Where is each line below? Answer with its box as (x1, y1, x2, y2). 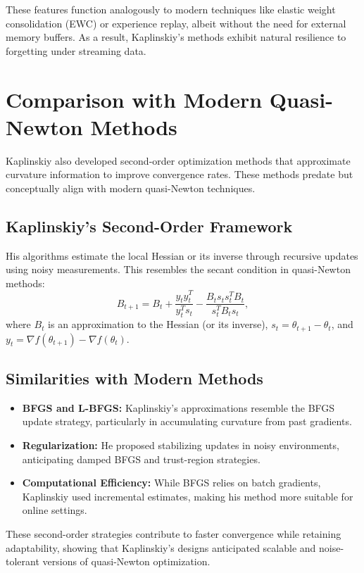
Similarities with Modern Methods (6, 367, 263, 389)
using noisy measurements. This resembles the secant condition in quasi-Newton (6, 262, 351, 277)
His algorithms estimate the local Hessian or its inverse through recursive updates (6, 248, 358, 263)
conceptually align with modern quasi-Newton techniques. (6, 180, 256, 195)
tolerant (6, 554, 39, 569)
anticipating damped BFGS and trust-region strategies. (22, 451, 261, 466)
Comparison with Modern (6, 84, 263, 113)
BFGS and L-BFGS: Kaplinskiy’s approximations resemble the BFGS (22, 400, 335, 415)
